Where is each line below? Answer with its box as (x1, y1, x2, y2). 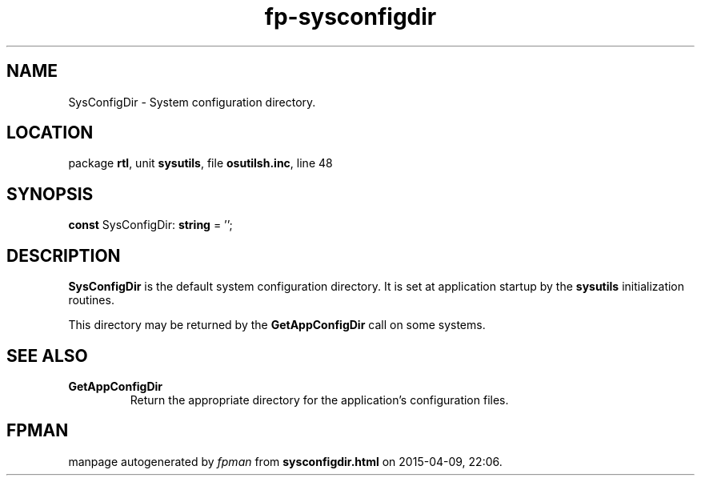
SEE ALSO (6, 345, 88, 366)
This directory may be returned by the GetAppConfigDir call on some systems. (68, 318, 486, 332)
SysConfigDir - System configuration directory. (68, 94, 316, 109)
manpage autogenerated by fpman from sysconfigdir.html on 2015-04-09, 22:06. (68, 454, 503, 468)
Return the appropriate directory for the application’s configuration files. (130, 392, 509, 407)
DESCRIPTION (6, 245, 121, 266)
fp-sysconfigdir (264, 3, 437, 30)
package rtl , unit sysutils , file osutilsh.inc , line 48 (68, 156, 333, 171)
